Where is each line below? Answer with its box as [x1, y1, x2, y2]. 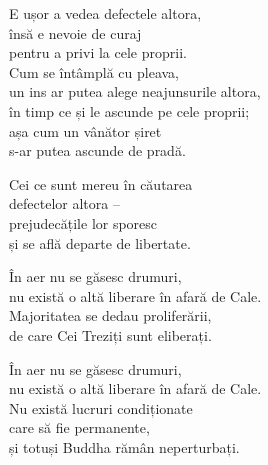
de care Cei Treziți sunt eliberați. [9, 324, 212, 345]
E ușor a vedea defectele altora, [9, 3, 202, 23]
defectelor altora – [9, 193, 120, 214]
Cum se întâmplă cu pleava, [9, 61, 180, 82]
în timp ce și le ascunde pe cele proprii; [9, 100, 250, 121]
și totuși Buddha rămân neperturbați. [9, 436, 240, 457]
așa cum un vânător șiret [9, 120, 162, 141]
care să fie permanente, [9, 417, 150, 438]
